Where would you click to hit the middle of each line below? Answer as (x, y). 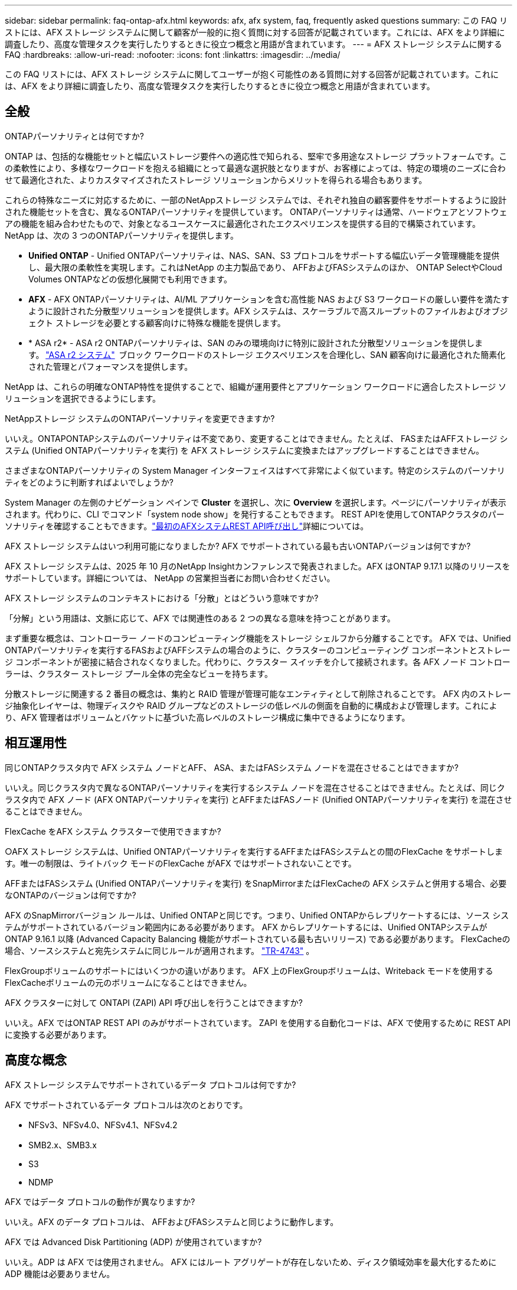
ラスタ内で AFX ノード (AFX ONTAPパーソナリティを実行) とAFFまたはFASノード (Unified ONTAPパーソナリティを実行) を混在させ (258, 799)
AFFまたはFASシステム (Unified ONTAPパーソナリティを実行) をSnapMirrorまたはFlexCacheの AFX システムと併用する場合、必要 (256, 883)
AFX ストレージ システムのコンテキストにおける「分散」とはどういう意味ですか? (162, 598)
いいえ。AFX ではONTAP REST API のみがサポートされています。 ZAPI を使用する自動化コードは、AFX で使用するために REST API (258, 1022)
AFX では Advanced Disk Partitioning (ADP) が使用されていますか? (133, 1242)
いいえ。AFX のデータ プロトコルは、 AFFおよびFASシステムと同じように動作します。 (172, 1221)
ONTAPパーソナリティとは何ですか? (75, 136)
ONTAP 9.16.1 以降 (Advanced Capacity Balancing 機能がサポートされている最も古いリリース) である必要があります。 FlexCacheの (258, 939)
